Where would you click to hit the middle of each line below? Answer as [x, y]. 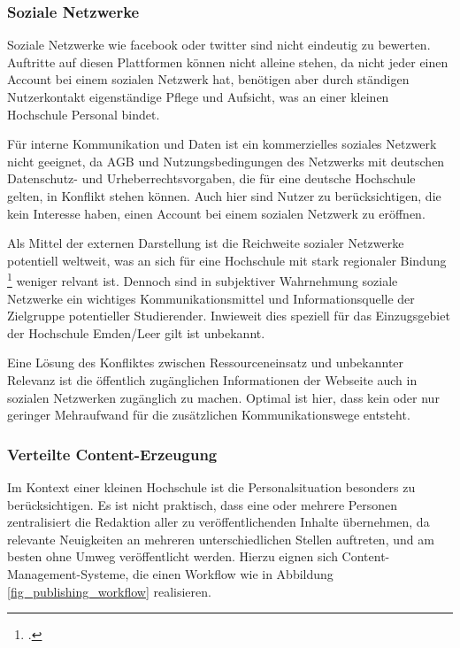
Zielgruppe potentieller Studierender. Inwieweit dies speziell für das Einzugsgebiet [229, 316]
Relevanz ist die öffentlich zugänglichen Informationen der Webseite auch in [212, 379]
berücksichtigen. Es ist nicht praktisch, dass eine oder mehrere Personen [202, 504]
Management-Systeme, [68, 573]
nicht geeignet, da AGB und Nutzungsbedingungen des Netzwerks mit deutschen [226, 161]
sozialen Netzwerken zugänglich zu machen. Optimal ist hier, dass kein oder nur [223, 397]
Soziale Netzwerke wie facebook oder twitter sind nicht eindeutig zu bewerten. [219, 45]
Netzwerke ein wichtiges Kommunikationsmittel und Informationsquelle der [211, 298]
